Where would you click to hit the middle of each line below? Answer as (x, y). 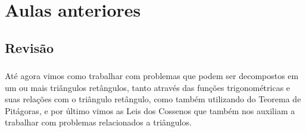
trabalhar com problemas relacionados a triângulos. (98, 122)
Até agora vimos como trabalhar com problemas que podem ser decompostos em (152, 76)
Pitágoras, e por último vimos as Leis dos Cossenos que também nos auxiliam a (150, 110)
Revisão (29, 47)
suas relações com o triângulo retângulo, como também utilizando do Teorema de (153, 99)
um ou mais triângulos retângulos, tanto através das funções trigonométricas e (148, 87)
